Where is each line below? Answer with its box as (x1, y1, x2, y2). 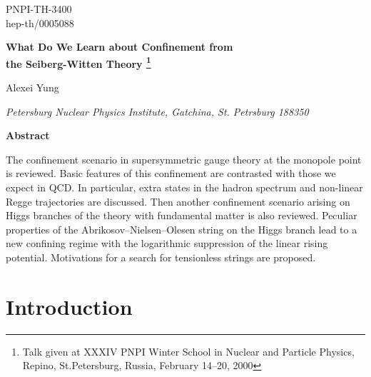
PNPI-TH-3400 (6, 1, 72, 16)
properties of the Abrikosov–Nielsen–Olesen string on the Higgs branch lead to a (6, 221, 357, 236)
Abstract (6, 128, 50, 143)
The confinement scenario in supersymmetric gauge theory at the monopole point (6, 151, 362, 166)
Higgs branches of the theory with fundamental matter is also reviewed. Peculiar (6, 208, 357, 223)
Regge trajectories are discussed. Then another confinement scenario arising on (6, 193, 350, 208)
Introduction (6, 291, 133, 321)
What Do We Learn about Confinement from (6, 39, 233, 54)
